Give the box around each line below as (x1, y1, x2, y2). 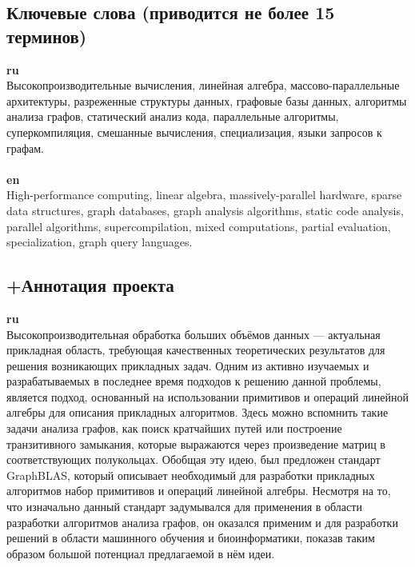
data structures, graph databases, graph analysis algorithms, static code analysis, (6, 202, 404, 218)
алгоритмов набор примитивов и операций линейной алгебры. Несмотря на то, (6, 482, 391, 499)
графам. (6, 139, 44, 156)
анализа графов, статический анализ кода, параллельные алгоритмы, (6, 108, 339, 125)
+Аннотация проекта (6, 273, 174, 297)
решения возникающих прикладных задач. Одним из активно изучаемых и (6, 357, 369, 373)
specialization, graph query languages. (6, 234, 193, 250)
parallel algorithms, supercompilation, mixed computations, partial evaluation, (6, 218, 391, 234)
